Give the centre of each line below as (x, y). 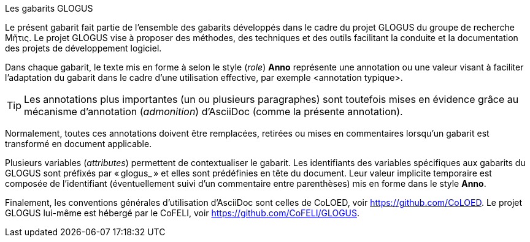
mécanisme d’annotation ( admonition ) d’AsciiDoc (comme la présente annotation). (213, 112)
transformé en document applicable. (79, 144)
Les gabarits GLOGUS (49, 8)
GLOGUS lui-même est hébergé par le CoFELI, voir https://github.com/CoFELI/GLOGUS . (182, 213)
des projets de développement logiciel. (83, 48)
